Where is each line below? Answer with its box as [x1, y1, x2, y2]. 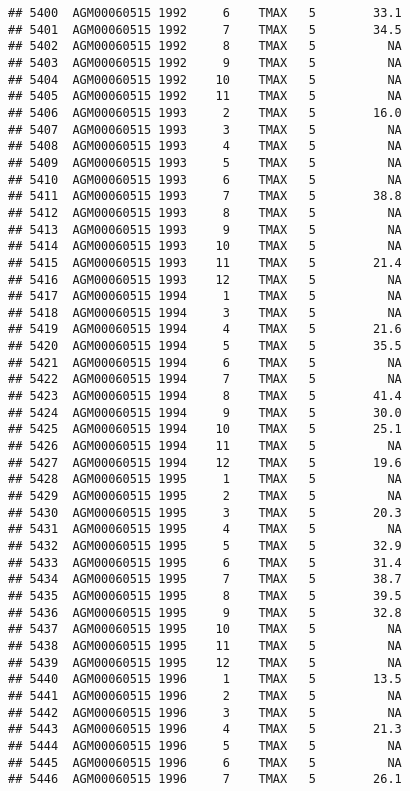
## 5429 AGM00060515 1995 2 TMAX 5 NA [8, 489, 402, 504]
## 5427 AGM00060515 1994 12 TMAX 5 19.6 [8, 455, 402, 470]
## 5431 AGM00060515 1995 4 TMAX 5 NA [8, 522, 402, 537]
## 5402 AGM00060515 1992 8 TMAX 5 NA [8, 39, 402, 54]
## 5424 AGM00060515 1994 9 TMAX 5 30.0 [8, 405, 402, 420]
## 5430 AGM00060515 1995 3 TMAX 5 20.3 [8, 505, 402, 520]
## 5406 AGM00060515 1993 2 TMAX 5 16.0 [8, 105, 402, 120]
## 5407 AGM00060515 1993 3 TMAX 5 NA [8, 122, 402, 137]
